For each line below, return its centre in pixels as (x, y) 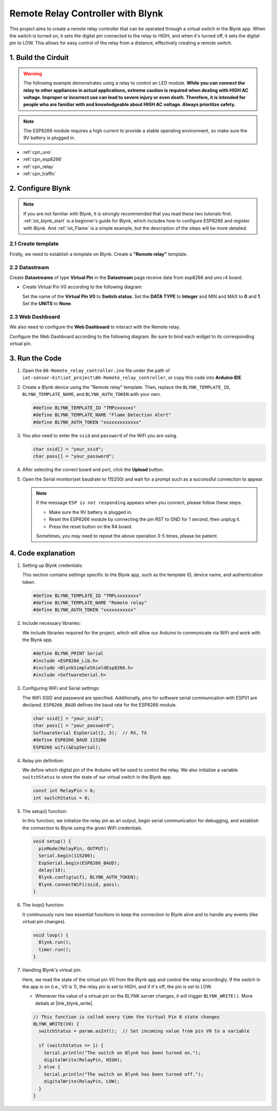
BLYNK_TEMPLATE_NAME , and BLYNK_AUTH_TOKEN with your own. (92, 394)
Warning (33, 73)
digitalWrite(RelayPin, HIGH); (83, 1060)
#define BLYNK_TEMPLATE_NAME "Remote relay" (90, 602)
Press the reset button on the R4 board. (91, 526)
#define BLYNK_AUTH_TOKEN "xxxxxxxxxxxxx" (87, 422)
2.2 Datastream (29, 267)
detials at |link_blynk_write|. (64, 1003)
